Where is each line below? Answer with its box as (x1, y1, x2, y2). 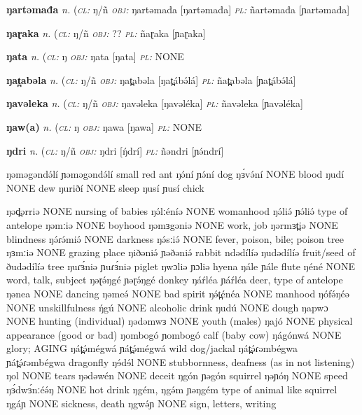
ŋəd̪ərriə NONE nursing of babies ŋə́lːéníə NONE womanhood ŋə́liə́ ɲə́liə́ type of (6, 204, 348, 218)
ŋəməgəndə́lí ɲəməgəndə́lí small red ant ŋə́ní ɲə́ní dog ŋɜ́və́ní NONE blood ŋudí (6, 167, 344, 181)
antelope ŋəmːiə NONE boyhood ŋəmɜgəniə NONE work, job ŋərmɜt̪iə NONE (6, 217, 338, 232)
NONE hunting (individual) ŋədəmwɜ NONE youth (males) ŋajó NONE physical (6, 314, 353, 328)
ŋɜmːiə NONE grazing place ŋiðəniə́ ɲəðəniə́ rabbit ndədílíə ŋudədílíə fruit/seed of (6, 245, 356, 260)
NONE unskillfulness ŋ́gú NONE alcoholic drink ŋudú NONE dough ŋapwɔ (6, 300, 328, 314)
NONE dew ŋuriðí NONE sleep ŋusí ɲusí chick (6, 180, 204, 195)
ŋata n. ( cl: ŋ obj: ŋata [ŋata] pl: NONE (6, 49, 184, 64)
